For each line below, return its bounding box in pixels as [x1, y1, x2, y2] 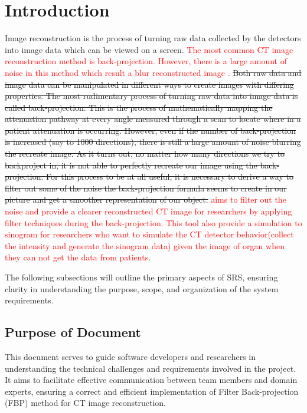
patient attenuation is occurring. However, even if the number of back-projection [5, 124, 296, 136]
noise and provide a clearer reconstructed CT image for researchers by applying [5, 205, 292, 217]
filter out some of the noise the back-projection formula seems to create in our [5, 181, 287, 194]
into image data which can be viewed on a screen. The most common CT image [5, 43, 293, 55]
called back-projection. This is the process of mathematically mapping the [5, 101, 273, 113]
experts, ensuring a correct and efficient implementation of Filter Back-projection [5, 385, 299, 397]
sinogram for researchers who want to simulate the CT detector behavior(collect [5, 228, 294, 240]
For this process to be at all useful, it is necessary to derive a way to [46, 170, 293, 183]
